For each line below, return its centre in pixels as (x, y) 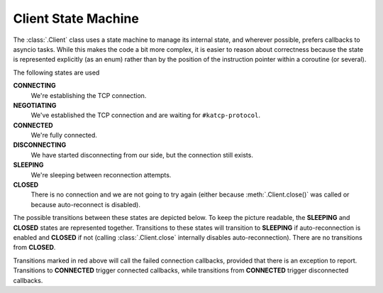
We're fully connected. (64, 136)
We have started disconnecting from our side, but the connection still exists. (142, 155)
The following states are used (56, 72)
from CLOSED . (34, 248)
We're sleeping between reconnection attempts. (101, 175)
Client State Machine (76, 18)
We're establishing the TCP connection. (89, 95)
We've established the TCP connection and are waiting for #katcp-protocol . (146, 115)
